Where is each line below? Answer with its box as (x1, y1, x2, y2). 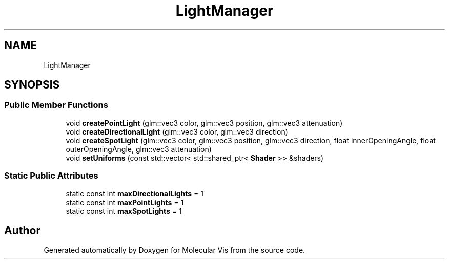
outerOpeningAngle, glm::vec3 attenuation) (66, 144, 212, 154)
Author (4, 224, 40, 237)
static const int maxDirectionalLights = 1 (66, 189, 203, 198)
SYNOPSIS (4, 78, 60, 92)
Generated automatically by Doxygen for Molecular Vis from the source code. (44, 246, 305, 255)
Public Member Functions (4, 100, 108, 111)
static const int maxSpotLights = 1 (66, 206, 182, 215)
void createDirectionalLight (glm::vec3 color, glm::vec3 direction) (66, 127, 288, 136)
